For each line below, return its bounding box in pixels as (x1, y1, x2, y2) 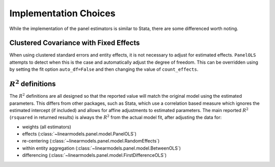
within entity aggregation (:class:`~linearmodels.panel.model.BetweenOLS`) (22, 145, 181, 151)
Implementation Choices (9, 8, 116, 19)
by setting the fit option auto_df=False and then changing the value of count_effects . (9, 66, 199, 72)
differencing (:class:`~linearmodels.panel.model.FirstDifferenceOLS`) (22, 152, 167, 158)
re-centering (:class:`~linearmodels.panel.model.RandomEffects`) (22, 138, 160, 144)
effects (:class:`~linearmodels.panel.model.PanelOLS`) (22, 131, 137, 137)
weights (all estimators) (22, 124, 71, 130)
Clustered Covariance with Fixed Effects (9, 39, 140, 47)
